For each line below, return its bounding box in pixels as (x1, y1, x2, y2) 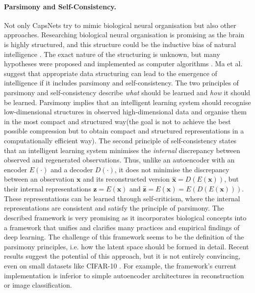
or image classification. (4, 280, 72, 290)
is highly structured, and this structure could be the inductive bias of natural (4, 39, 236, 49)
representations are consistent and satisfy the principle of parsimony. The (4, 203, 224, 213)
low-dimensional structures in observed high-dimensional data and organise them (4, 107, 247, 117)
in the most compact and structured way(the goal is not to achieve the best (4, 116, 231, 126)
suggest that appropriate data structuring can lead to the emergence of (4, 68, 217, 78)
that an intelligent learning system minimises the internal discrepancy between (4, 145, 240, 155)
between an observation (4, 174, 75, 184)
